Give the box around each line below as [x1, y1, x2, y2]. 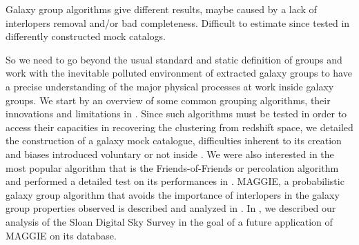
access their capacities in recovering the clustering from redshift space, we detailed [6, 119, 353, 134]
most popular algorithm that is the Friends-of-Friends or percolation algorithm [6, 160, 339, 175]
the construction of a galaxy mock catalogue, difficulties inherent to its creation [6, 133, 342, 148]
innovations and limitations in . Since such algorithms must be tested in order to [6, 106, 347, 121]
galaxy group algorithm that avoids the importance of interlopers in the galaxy [6, 187, 340, 202]
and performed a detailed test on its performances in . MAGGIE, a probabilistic [6, 174, 345, 188]
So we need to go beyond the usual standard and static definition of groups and [6, 52, 342, 66]
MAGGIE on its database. [6, 228, 117, 242]
